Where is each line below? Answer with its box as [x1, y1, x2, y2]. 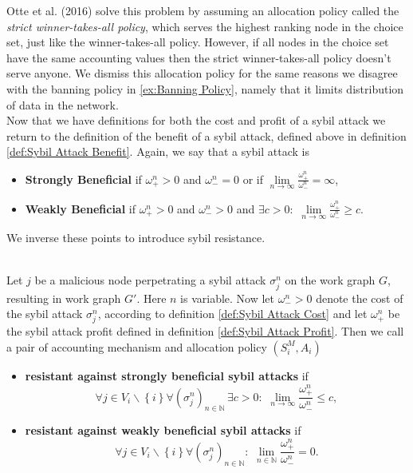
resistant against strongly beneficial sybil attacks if [25, 367, 309, 384]
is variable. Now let [180, 289, 275, 306]
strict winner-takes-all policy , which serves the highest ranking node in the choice [6, 18, 403, 34]
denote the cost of [316, 289, 403, 306]
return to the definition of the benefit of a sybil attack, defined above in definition [6, 127, 407, 144]
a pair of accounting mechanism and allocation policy [6, 338, 267, 355]
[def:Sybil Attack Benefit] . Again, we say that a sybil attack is [6, 143, 309, 160]
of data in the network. [6, 96, 119, 113]
